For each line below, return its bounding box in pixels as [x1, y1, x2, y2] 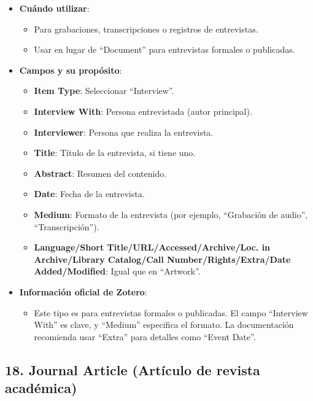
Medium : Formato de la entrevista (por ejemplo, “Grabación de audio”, [34, 208, 308, 220]
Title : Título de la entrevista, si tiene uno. [34, 146, 196, 159]
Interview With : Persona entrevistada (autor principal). [34, 104, 252, 117]
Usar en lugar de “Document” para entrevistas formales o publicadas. [34, 43, 295, 56]
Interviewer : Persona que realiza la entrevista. [34, 125, 214, 138]
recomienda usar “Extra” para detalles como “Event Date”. [34, 330, 256, 343]
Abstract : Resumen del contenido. [34, 166, 167, 179]
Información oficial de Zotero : [19, 285, 147, 298]
